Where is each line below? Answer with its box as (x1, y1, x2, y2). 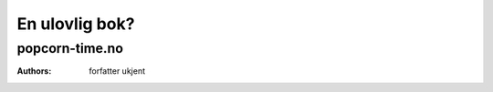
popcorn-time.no (16, 40, 123, 56)
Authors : (16, 66, 52, 77)
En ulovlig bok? (16, 14, 135, 34)
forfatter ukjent (89, 66, 146, 77)
